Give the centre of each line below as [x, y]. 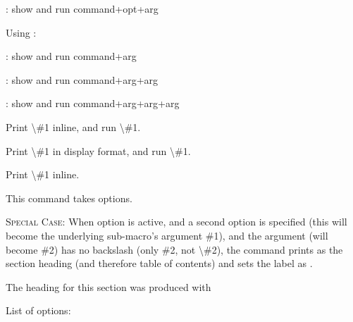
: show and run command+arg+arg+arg [93, 103]
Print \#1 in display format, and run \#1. [98, 150]
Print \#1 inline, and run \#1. [73, 126]
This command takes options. [69, 198]
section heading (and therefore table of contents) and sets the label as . [159, 263]
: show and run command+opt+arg [82, 8]
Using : [21, 32]
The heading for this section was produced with [109, 286]
